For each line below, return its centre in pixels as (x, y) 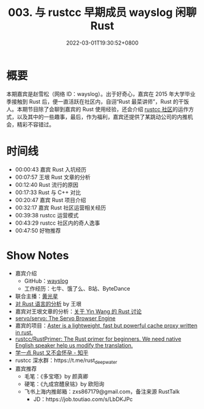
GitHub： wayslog (46, 281)
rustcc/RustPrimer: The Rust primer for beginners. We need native (98, 339)
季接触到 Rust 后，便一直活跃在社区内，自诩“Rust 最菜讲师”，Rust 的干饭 (98, 101)
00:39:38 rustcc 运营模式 (47, 215)
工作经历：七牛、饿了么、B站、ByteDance (77, 288)
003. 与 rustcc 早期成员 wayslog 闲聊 (102, 13)
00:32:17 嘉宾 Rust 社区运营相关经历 (61, 208)
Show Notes (37, 255)
